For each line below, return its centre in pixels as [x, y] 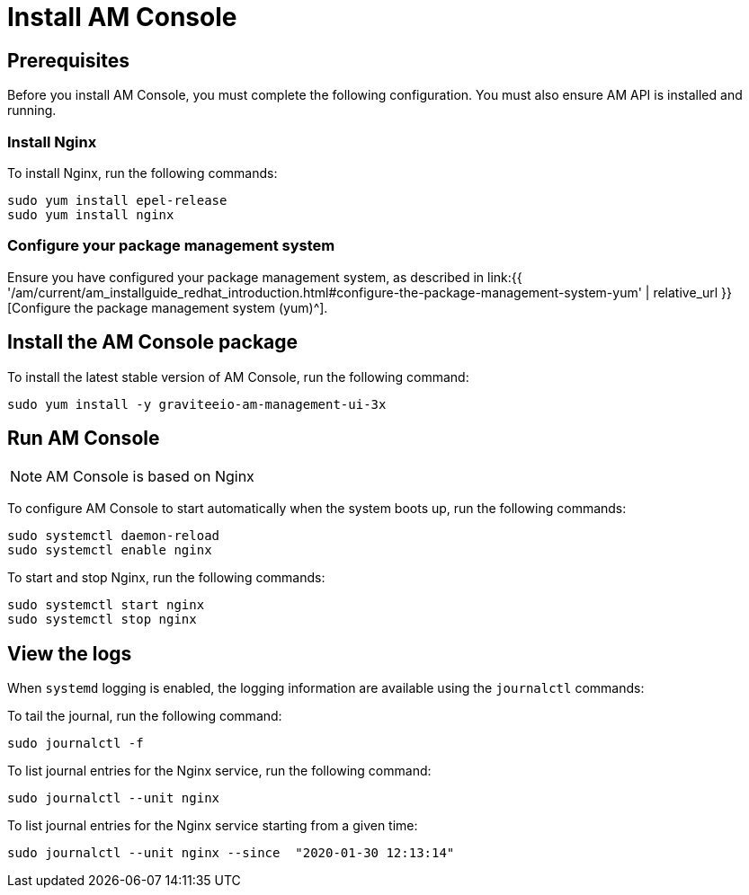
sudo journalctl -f [76, 744]
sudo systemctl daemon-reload [114, 536]
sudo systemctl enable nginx [110, 550]
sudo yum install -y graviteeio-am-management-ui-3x [197, 404]
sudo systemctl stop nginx [102, 620]
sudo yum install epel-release [117, 200]
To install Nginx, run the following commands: [143, 173]
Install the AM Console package [153, 342]
